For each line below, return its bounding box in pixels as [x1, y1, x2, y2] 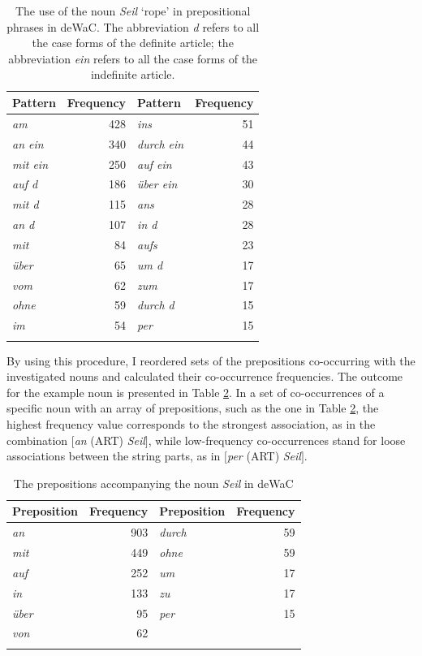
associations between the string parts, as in [6, 447, 221, 464]
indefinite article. [90, 66, 175, 83]
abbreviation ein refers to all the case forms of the [8, 50, 258, 67]
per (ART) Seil [226, 447, 301, 464]
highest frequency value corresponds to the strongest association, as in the [6, 415, 376, 432]
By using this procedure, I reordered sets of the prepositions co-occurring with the [6, 352, 416, 369]
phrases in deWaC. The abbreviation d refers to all [6, 18, 260, 35]
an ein [12, 135, 44, 152]
